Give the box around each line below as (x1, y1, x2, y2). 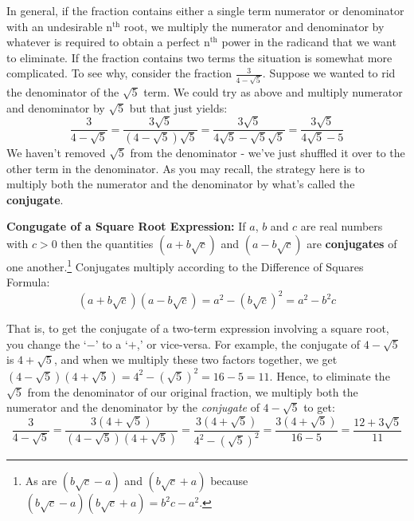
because (210, 472, 248, 489)
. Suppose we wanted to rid (262, 65, 396, 81)
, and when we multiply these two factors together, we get (53, 351, 338, 368)
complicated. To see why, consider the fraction (6, 65, 232, 81)
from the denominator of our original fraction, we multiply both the (27, 383, 358, 400)
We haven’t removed (6, 144, 106, 160)
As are (25, 472, 57, 489)
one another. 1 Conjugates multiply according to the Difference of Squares (6, 255, 364, 274)
